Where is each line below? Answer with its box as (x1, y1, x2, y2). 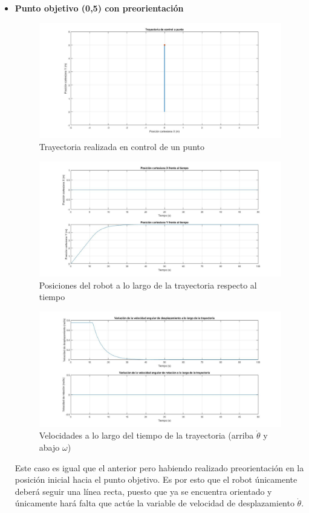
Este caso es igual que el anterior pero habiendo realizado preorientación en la (15, 461, 304, 474)
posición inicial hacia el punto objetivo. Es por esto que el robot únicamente (15, 473, 298, 486)
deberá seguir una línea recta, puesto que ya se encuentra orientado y (15, 485, 272, 497)
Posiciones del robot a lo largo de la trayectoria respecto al (39, 278, 257, 291)
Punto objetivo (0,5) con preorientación (15, 2, 184, 14)
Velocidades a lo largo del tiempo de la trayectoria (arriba (39, 429, 254, 442)
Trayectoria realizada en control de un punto (39, 140, 204, 152)
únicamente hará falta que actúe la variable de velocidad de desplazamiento (15, 497, 294, 509)
